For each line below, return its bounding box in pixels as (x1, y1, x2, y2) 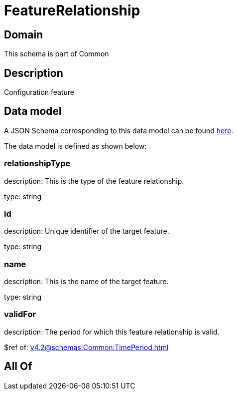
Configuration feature (4, 88, 75, 97)
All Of (4, 360, 32, 373)
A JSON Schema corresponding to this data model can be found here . (4, 126, 234, 135)
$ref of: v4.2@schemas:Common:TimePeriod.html (4, 343, 169, 352)
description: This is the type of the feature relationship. (4, 176, 184, 185)
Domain (4, 28, 43, 41)
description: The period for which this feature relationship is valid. (4, 327, 220, 336)
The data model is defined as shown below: (4, 141, 147, 150)
